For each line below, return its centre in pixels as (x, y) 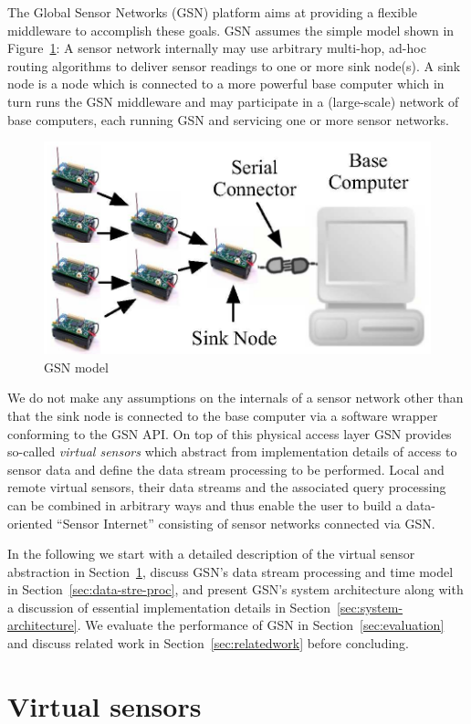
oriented (30, 523)
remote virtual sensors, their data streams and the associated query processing (227, 487)
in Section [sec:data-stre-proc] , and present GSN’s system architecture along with (235, 589)
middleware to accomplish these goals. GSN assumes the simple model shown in (231, 30)
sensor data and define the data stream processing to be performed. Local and (226, 469)
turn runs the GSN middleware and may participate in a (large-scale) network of (233, 101)
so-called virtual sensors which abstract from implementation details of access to (232, 451)
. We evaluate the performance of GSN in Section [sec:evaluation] (261, 625)
